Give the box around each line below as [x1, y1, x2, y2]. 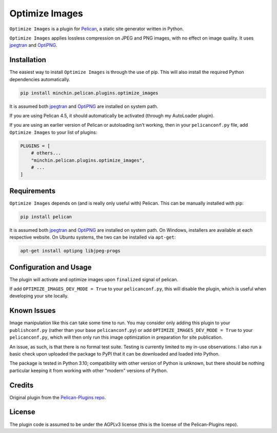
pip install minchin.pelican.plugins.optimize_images [20, 90, 159, 96]
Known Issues [9, 306, 56, 315]
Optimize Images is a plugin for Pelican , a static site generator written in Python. [9, 26, 184, 32]
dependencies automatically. [9, 76, 70, 82]
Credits [9, 381, 34, 389]
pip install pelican [20, 213, 72, 220]
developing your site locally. [9, 293, 69, 299]
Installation [9, 55, 46, 64]
